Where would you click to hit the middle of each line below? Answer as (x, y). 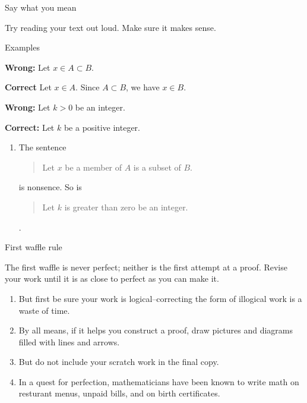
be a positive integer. (102, 127)
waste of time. (44, 310)
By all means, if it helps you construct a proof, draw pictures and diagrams (156, 330)
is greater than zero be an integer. (126, 207)
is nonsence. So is (50, 187)
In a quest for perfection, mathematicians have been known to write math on (159, 381)
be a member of (94, 167)
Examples (22, 47)
